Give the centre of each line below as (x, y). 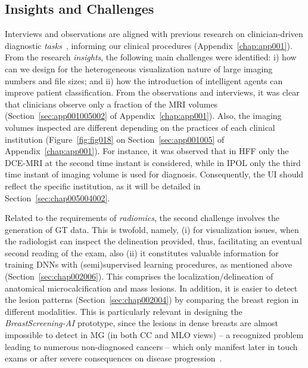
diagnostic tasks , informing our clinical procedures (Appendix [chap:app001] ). (149, 45)
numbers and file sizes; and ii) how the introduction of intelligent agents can (144, 80)
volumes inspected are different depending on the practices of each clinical (140, 127)
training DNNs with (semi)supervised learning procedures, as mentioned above (148, 264)
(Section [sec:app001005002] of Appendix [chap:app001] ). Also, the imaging (143, 116)
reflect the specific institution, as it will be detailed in (103, 185)
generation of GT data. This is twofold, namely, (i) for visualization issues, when (152, 229)
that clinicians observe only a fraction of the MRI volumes (111, 104)
